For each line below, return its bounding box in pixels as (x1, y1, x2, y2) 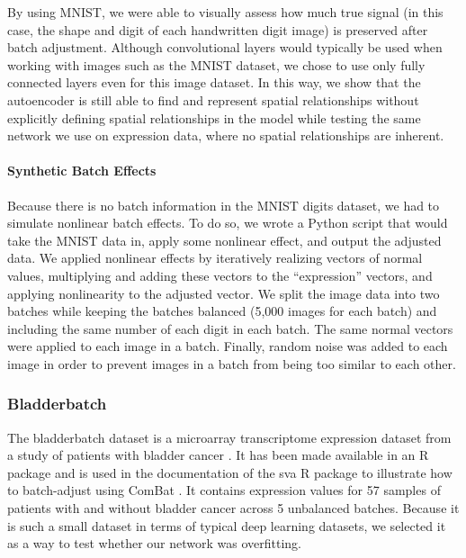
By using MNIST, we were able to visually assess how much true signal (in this (7, 3, 444, 21)
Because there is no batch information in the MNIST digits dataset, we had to (7, 195, 440, 214)
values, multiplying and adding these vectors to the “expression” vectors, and (7, 265, 433, 284)
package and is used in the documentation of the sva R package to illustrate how (7, 463, 453, 481)
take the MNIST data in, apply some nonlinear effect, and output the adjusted (7, 230, 442, 249)
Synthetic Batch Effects (7, 161, 157, 180)
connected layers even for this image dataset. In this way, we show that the (7, 73, 421, 92)
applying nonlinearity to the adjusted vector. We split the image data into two (7, 283, 440, 302)
